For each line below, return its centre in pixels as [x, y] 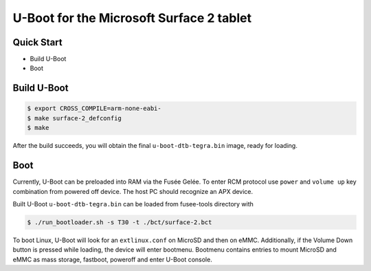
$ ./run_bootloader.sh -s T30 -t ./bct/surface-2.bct [120, 222]
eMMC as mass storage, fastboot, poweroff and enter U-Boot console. [112, 259]
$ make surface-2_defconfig [74, 118]
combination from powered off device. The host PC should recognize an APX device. [133, 191]
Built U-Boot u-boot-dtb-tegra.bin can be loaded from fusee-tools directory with [133, 204]
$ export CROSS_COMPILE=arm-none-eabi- [94, 109]
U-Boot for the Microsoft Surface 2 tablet [132, 18]
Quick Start [37, 42]
